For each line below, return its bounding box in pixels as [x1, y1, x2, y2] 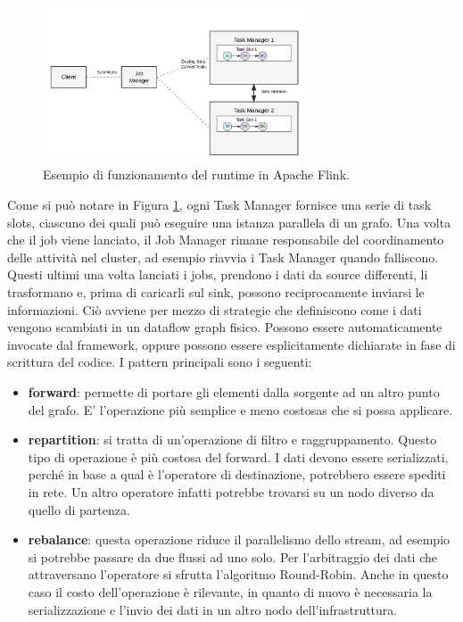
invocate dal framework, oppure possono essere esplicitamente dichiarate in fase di [7, 335, 456, 353]
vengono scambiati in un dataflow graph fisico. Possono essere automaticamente [7, 318, 442, 336]
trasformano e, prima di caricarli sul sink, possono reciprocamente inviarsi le [7, 283, 425, 302]
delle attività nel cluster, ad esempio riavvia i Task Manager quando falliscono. [7, 247, 439, 266]
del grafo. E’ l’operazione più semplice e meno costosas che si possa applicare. [28, 400, 453, 419]
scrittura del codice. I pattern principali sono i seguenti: [7, 352, 312, 371]
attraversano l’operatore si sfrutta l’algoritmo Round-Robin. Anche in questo [28, 565, 449, 584]
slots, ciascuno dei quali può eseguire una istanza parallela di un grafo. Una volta [7, 212, 451, 231]
